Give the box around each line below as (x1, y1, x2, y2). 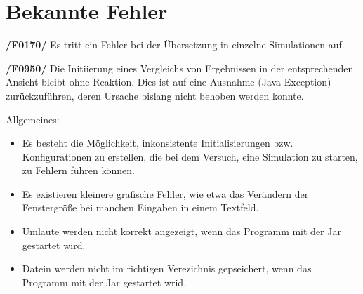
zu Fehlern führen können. (22, 163, 135, 178)
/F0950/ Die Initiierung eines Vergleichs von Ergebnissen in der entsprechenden (6, 60, 354, 75)
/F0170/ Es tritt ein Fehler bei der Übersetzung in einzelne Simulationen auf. (6, 37, 345, 52)
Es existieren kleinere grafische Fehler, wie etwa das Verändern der (22, 186, 309, 201)
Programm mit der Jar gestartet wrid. (22, 274, 187, 289)
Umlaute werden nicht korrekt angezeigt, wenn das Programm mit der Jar (22, 224, 341, 239)
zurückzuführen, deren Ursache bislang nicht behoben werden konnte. (6, 88, 304, 102)
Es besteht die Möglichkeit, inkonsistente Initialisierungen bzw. (22, 135, 293, 150)
